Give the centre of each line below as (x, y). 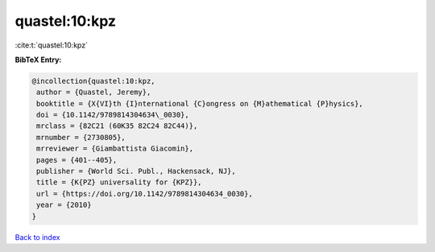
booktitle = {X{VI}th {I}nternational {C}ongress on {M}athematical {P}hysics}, (200, 103)
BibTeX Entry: (38, 60)
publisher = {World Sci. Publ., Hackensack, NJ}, (137, 171)
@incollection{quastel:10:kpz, (94, 81)
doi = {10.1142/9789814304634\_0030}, (113, 115)
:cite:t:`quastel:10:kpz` (52, 45)
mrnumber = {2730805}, (81, 137)
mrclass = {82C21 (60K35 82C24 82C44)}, (117, 126)
